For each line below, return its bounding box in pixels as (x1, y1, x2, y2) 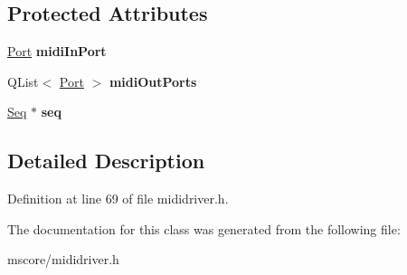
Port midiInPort (7, 42, 107, 61)
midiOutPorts (109, 71, 197, 90)
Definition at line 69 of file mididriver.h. (7, 189, 229, 208)
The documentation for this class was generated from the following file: (7, 219, 401, 238)
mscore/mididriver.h (7, 250, 119, 269)
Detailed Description (7, 147, 205, 175)
